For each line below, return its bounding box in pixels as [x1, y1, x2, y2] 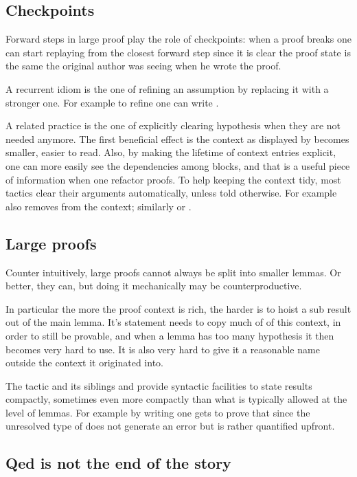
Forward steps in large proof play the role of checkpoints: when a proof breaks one [5, 32, 352, 46]
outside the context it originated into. [5, 355, 163, 370]
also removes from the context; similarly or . [5, 199, 192, 213]
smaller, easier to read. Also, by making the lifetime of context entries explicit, [5, 145, 336, 159]
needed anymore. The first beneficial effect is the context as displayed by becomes [5, 131, 349, 146]
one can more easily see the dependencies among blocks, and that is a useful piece [5, 158, 350, 173]
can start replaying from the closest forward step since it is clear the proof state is [5, 45, 351, 59]
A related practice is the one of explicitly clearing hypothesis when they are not [5, 118, 341, 133]
